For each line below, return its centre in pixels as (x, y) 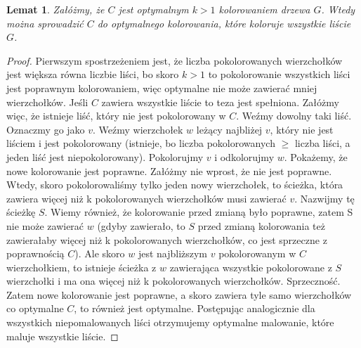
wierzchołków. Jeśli (47, 102)
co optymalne (35, 308)
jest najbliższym (173, 253)
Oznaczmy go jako (46, 129)
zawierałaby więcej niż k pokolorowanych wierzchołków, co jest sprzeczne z (167, 239)
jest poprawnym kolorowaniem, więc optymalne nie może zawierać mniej (162, 88)
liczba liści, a (322, 143)
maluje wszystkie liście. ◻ (63, 336)
